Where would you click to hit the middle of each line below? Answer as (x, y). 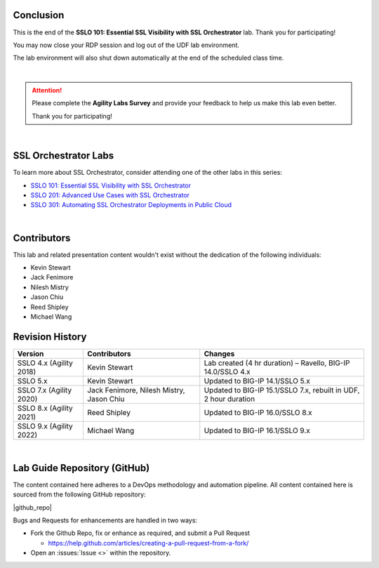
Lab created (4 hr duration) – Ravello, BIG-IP (277, 363)
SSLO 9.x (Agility (45, 426)
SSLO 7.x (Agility (45, 390)
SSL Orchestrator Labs (64, 156)
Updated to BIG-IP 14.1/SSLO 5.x (257, 381)
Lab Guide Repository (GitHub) (81, 468)
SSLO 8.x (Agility (45, 408)
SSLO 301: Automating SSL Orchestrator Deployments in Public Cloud (131, 205)
